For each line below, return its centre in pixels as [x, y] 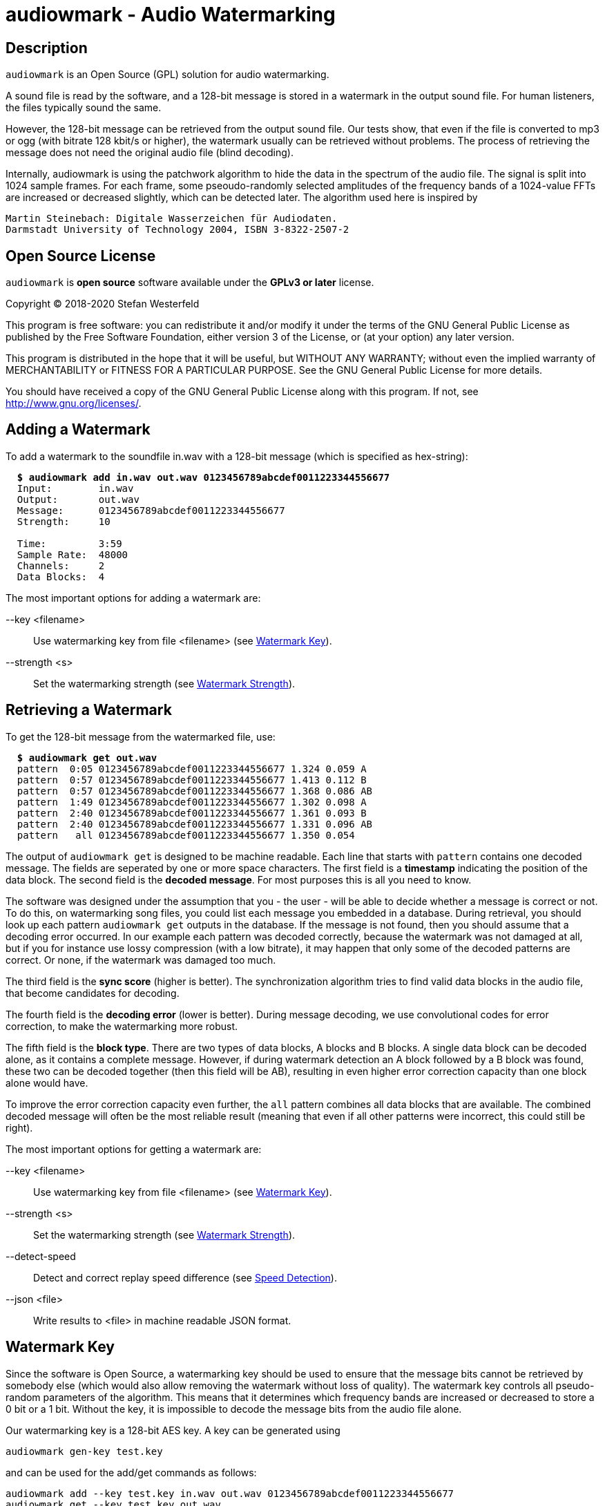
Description [47, 48]
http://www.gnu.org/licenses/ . [74, 403]
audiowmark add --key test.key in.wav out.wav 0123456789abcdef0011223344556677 [230, 1493]
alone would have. [47, 1083]
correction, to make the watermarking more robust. [122, 1026]
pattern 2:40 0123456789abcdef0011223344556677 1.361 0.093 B [192, 813]
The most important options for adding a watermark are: [133, 598]
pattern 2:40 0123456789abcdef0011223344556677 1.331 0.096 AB [195, 824]
